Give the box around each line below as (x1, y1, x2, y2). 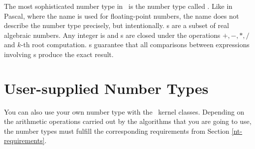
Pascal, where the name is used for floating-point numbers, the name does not (4, 10, 239, 21)
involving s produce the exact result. (4, 49, 114, 59)
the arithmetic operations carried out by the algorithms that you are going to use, (4, 116, 252, 126)
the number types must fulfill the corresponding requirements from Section (4, 125, 229, 136)
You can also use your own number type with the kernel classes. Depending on (4, 106, 244, 117)
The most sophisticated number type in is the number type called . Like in (4, 1, 233, 11)
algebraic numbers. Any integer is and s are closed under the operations (4, 30, 221, 40)
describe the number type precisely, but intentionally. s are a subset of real (4, 20, 229, 30)
